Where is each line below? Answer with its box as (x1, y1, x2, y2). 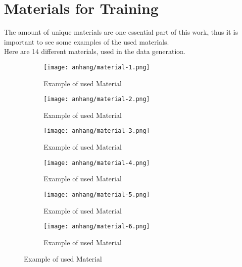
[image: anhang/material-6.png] (44, 223, 150, 230)
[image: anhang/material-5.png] (44, 191, 150, 198)
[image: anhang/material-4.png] (44, 159, 150, 166)
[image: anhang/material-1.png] (44, 63, 150, 71)
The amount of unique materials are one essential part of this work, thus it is (4, 27, 238, 37)
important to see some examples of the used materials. (4, 36, 169, 47)
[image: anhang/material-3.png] (44, 127, 150, 135)
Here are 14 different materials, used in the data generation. (4, 46, 186, 56)
